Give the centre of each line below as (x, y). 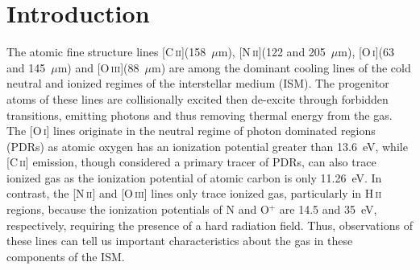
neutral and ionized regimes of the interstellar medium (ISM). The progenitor (198, 83)
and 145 (26, 67)
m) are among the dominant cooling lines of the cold (281, 67)
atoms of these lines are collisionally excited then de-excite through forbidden (198, 98)
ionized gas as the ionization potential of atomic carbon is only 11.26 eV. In (194, 177)
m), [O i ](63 (366, 52)
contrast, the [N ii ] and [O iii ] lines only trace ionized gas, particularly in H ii (194, 193)
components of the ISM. (66, 256)
